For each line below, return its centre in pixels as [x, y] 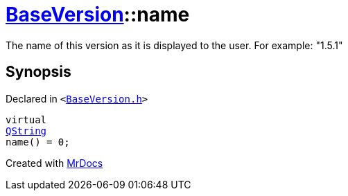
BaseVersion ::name [98, 15]
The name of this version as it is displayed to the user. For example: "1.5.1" [174, 45]
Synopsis [38, 72]
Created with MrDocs [54, 163]
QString [26, 131]
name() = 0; [38, 142]
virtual [26, 119]
